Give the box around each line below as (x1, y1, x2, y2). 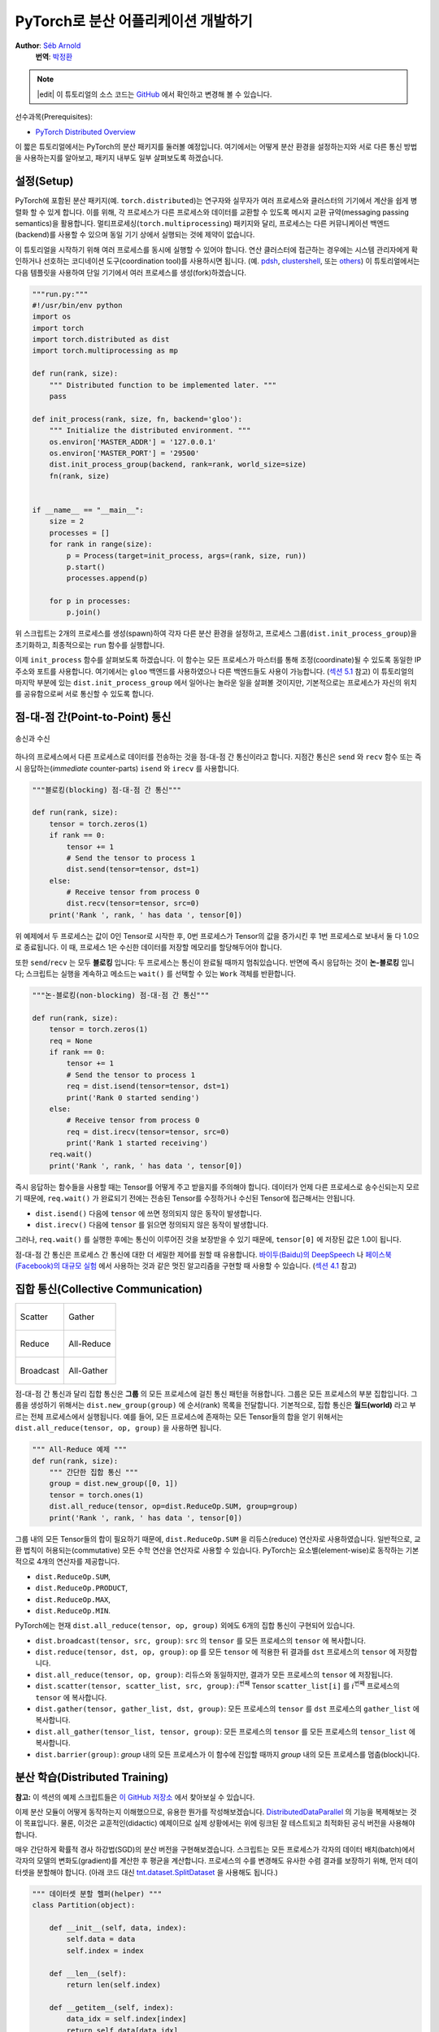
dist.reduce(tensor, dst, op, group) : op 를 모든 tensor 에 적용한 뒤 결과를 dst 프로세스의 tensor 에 (35, 1647, 396, 1657)
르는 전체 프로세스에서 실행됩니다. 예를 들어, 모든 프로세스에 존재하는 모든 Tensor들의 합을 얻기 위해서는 (15, 1411, 344, 1422)
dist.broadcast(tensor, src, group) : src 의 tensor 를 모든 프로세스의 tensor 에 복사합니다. (35, 1635, 366, 1645)
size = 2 (49, 517, 85, 526)
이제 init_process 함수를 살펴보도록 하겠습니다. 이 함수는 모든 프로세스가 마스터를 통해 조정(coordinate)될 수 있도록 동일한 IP (15, 655, 422, 665)
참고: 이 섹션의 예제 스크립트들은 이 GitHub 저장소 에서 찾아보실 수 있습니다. (15, 1792, 255, 1802)
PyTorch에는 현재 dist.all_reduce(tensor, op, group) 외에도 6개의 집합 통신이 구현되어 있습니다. (15, 1621, 355, 1630)
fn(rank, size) (49, 471, 110, 480)
